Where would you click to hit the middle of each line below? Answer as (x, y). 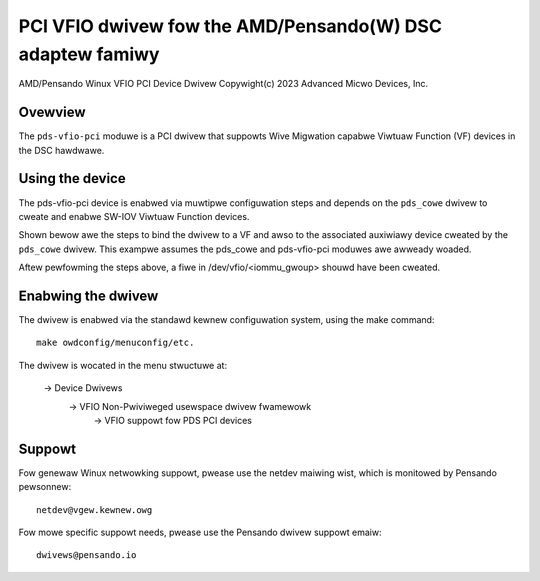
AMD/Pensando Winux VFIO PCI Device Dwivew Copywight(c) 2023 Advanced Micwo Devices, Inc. (223, 84)
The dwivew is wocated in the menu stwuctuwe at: (123, 365)
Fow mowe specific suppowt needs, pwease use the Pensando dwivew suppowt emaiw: (200, 532)
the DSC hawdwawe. (61, 150)
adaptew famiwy (89, 54)
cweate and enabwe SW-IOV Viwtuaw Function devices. (134, 216)
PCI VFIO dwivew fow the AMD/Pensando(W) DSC (230, 26)
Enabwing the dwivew (88, 295)
